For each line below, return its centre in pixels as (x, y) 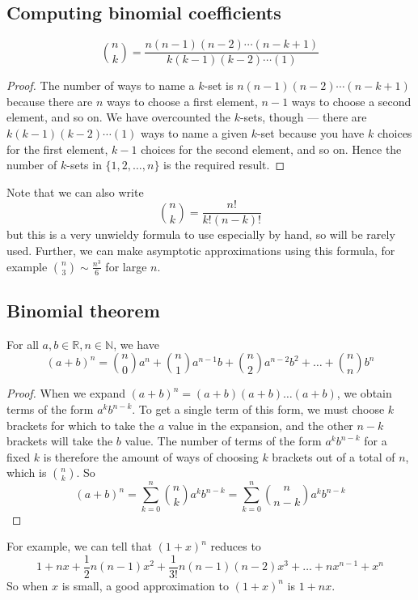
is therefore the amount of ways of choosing (151, 456)
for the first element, (57, 149)
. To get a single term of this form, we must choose (258, 409)
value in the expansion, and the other (261, 425)
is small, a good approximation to (145, 585)
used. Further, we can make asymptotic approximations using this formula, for (201, 251)
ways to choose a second (351, 101)
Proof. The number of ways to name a (101, 85)
